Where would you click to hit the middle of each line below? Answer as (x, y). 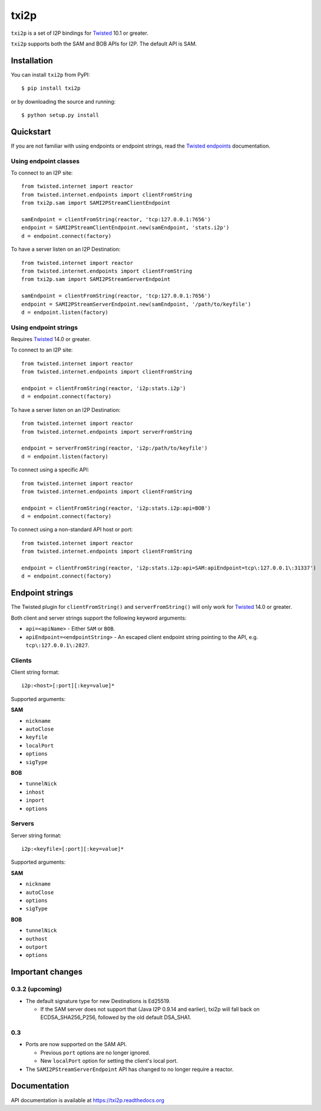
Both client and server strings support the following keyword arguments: (99, 618)
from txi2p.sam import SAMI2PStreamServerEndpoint (96, 279)
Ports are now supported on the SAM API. (76, 1044)
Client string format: (35, 672)
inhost (35, 792)
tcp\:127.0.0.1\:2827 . (57, 645)
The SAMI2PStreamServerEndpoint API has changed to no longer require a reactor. (130, 1069)
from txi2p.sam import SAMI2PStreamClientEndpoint (96, 203)
